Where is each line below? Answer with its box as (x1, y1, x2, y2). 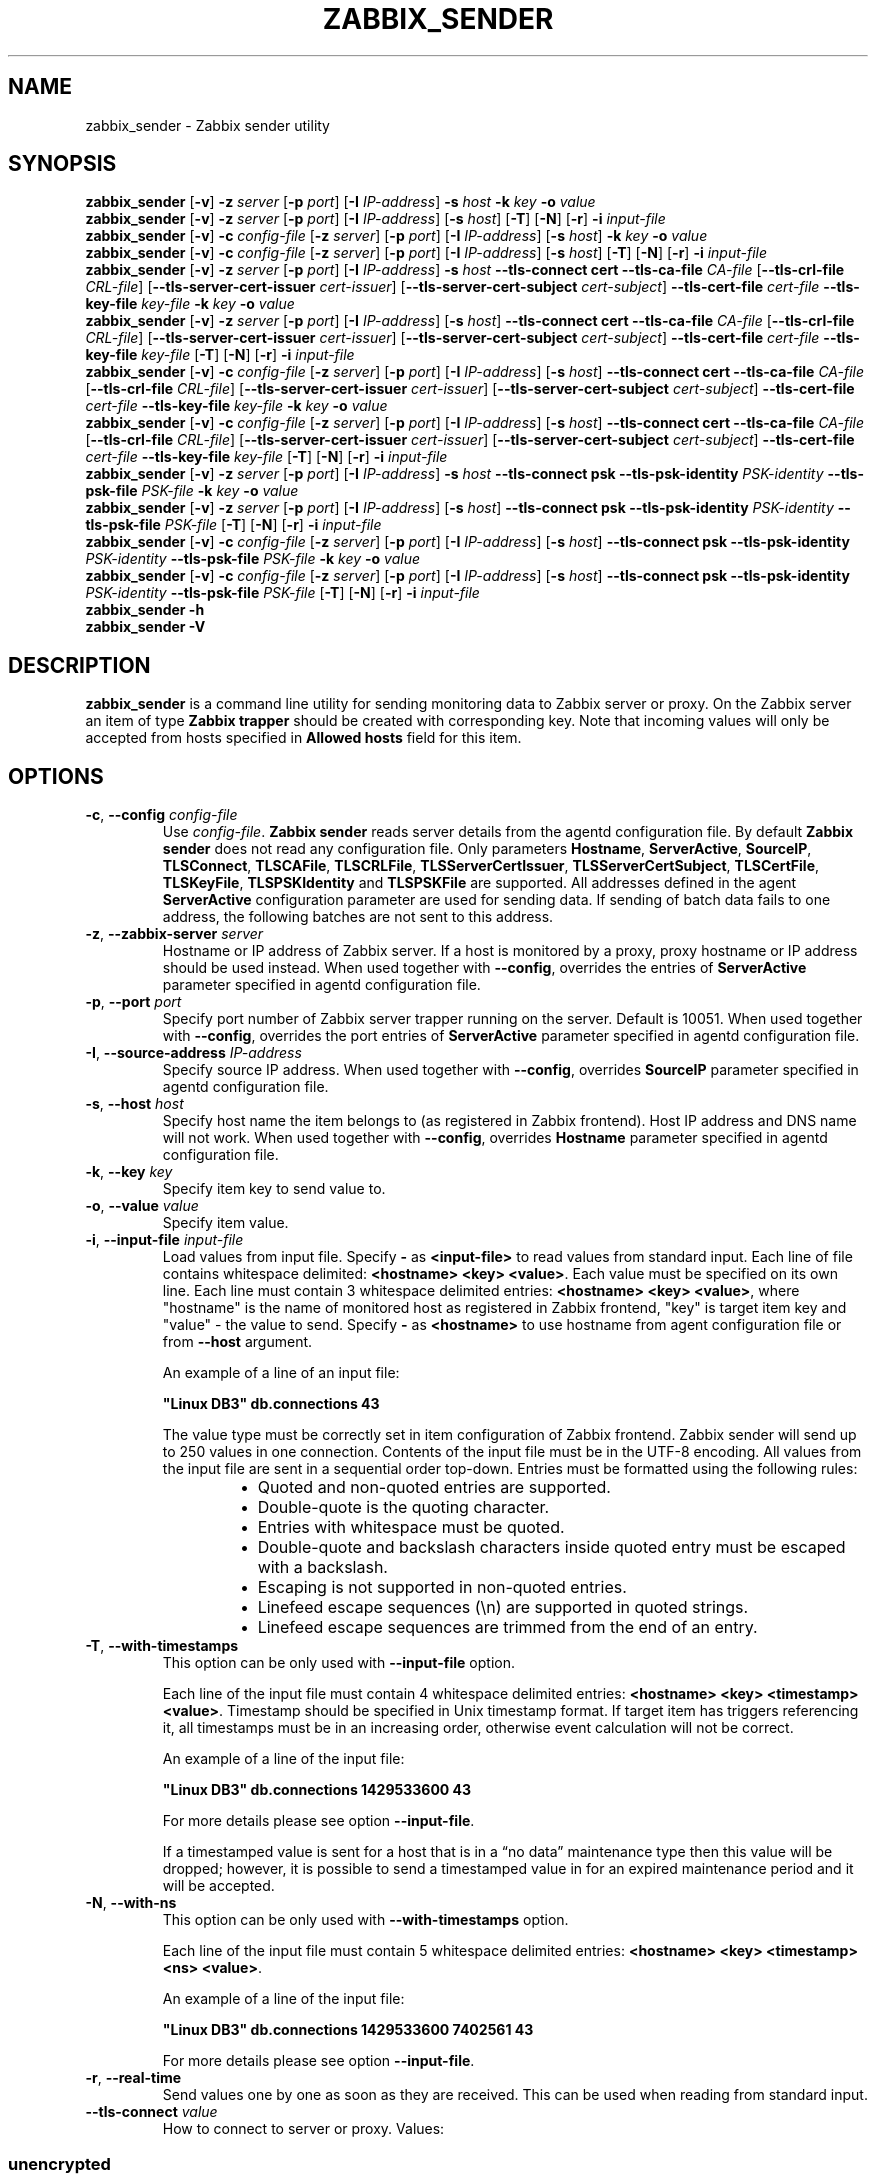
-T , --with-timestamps (85, 1637, 239, 1655)
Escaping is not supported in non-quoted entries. (257, 1577, 627, 1598)
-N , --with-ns (85, 1894, 177, 1912)
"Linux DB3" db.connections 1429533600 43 (162, 1781, 472, 1799)
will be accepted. (162, 1877, 275, 1895)
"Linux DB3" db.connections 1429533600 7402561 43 (162, 2021, 534, 2039)
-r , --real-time (85, 2069, 182, 2087)
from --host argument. (162, 1333, 313, 1351)
